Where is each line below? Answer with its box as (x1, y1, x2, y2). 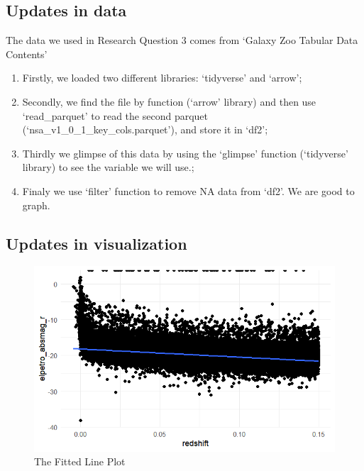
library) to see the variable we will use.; (22, 160, 194, 174)
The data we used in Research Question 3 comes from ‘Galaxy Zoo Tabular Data (6, 33, 358, 48)
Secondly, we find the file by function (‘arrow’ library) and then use (22, 94, 316, 109)
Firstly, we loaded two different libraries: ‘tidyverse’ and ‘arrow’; (22, 70, 302, 85)
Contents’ (6, 46, 48, 61)
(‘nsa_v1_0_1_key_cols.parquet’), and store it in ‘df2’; (22, 122, 268, 137)
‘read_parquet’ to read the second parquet (22, 108, 208, 123)
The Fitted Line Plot (34, 454, 126, 469)
